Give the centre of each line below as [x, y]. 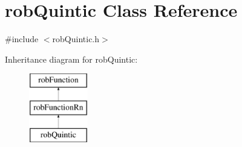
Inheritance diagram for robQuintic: [71, 59]
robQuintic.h [76, 39]
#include [22, 39]
